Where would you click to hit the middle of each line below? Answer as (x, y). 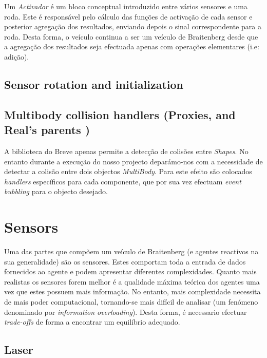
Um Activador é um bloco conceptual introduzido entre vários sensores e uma (126, 6)
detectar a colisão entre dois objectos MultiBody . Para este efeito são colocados (128, 171)
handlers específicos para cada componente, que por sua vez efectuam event (123, 181)
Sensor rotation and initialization (94, 84)
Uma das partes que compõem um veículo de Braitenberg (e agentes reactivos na (131, 251)
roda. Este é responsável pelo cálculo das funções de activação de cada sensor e (128, 16)
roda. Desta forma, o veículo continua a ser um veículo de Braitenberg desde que (131, 36)
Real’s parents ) (47, 130)
